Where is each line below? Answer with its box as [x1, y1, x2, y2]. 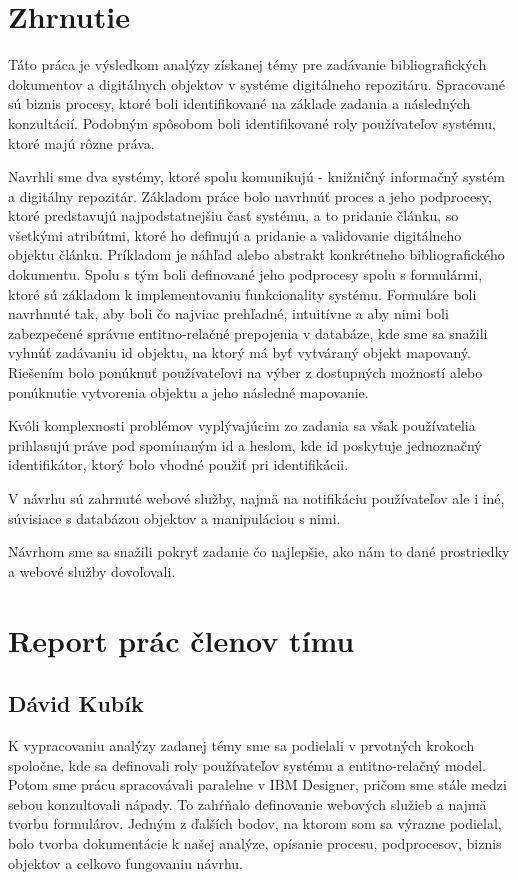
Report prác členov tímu [8, 619, 355, 660]
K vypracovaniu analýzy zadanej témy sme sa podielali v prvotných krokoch [8, 734, 475, 755]
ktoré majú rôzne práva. [8, 132, 155, 153]
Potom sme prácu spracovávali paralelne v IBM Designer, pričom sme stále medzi [8, 774, 507, 795]
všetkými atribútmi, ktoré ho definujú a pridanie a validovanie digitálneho [8, 224, 462, 245]
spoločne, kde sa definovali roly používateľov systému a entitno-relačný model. [8, 754, 486, 775]
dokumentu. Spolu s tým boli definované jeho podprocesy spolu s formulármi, [8, 264, 483, 285]
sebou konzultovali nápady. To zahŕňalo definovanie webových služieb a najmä [8, 793, 487, 814]
